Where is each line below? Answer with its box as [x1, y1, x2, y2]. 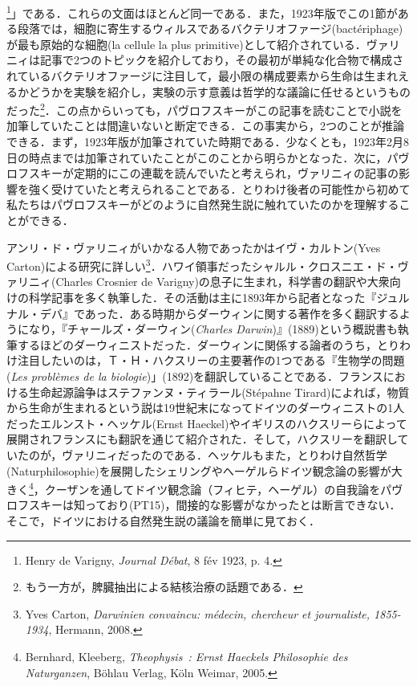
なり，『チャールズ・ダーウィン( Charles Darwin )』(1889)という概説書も [28, 321, 398, 337]
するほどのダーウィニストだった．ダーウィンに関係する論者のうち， [17, 336, 377, 353]
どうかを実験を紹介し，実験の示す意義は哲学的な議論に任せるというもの [28, 83, 411, 100]
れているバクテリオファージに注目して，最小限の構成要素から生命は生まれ [6, 67, 398, 84]
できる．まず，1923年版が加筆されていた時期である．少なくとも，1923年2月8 [6, 133, 409, 150]
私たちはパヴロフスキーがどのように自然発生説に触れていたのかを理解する [6, 196, 399, 213]
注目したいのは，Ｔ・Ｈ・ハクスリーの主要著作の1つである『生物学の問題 [17, 352, 405, 369]
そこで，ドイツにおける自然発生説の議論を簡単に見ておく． [6, 512, 321, 529]
